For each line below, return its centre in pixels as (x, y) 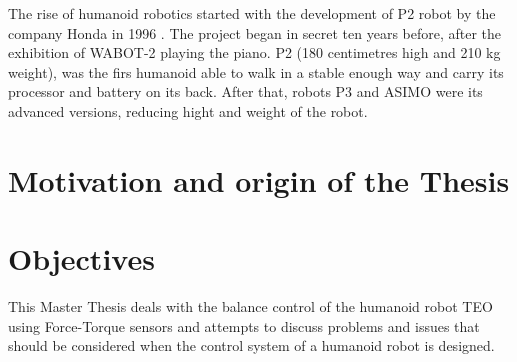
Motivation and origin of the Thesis (259, 179)
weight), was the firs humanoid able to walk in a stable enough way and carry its (256, 71)
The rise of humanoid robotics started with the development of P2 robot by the (252, 13)
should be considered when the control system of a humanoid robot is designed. (251, 345)
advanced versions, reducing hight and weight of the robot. (188, 110)
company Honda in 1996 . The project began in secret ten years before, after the (255, 32)
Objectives (81, 258)
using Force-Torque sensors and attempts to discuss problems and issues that (244, 325)
